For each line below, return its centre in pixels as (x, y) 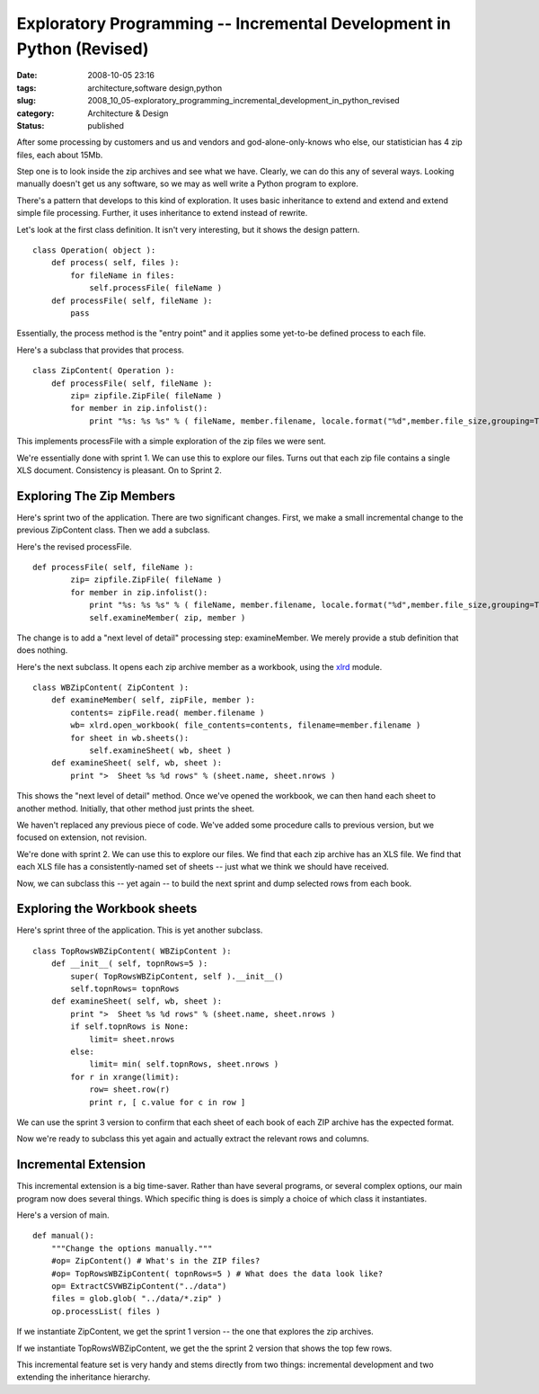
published (106, 125)
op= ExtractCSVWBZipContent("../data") (139, 1286)
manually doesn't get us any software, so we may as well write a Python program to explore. (187, 183)
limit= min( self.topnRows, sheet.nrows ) (184, 1064)
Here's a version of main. (63, 1215)
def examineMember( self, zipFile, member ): (153, 700)
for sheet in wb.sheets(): (130, 738)
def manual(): (63, 1236)
